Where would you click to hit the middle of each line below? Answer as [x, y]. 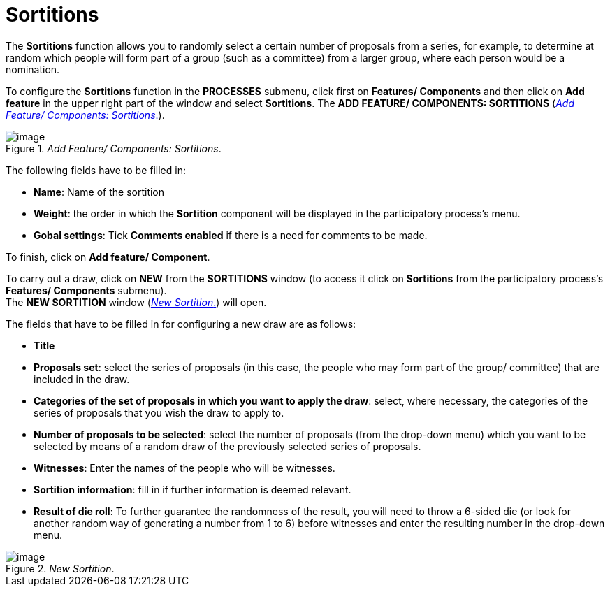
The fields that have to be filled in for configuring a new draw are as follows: [181, 324]
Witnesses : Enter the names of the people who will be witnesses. [184, 468]
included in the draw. [82, 379]
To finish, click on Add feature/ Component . [108, 257]
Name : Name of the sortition [99, 192]
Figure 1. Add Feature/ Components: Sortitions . [114, 148]
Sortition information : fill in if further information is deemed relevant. [193, 489]
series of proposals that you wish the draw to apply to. [159, 412]
